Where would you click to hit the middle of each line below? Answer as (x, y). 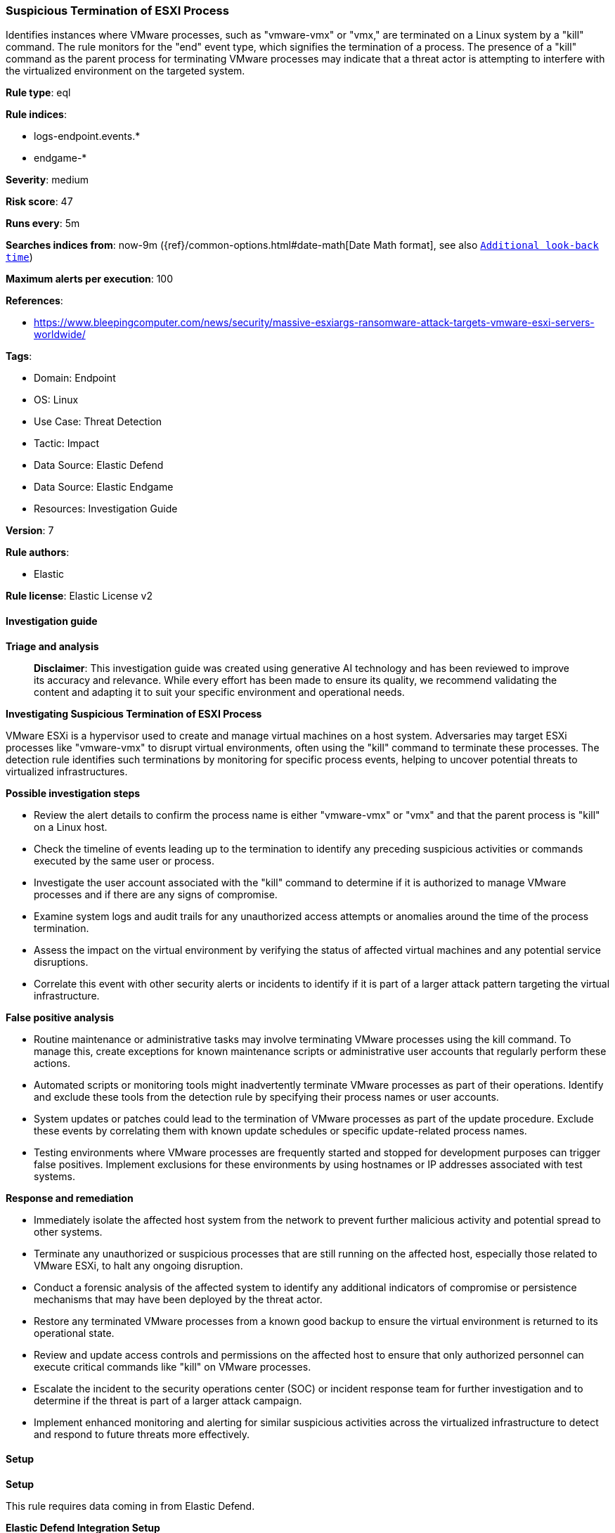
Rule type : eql (38, 93)
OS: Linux (56, 400)
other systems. (68, 1231)
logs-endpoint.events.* (87, 136)
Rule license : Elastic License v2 (79, 596)
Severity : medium (47, 180)
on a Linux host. (71, 827)
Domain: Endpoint (75, 378)
